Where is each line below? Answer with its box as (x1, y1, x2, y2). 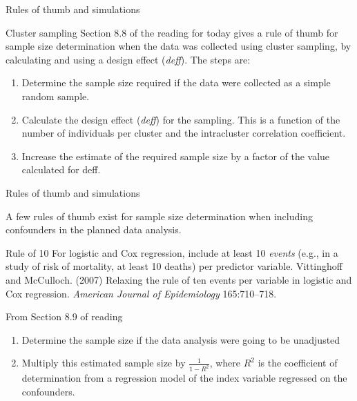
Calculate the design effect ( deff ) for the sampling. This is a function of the (21, 112, 340, 126)
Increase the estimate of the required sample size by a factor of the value (21, 148, 330, 163)
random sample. (21, 88, 90, 103)
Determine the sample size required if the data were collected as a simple (21, 75, 331, 90)
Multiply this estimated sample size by (21, 355, 186, 370)
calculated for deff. (21, 162, 101, 177)
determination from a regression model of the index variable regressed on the (21, 371, 347, 385)
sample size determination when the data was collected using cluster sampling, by (6, 39, 351, 53)
